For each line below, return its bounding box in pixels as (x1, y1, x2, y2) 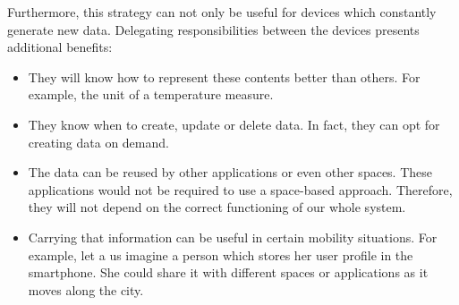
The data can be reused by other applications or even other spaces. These (28, 163, 433, 182)
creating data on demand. (28, 132, 169, 151)
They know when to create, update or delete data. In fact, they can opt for (28, 114, 440, 133)
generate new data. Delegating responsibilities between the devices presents (7, 20, 420, 38)
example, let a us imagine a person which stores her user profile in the (28, 245, 413, 264)
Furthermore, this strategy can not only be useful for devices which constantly (7, 3, 437, 21)
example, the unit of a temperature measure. (28, 85, 274, 104)
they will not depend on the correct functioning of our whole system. (28, 198, 406, 216)
